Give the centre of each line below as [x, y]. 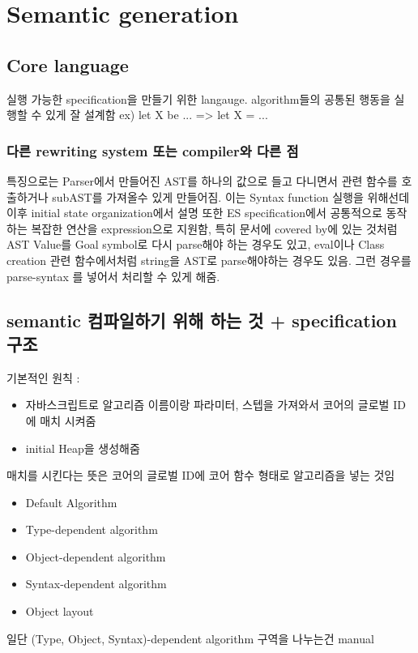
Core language [68, 64]
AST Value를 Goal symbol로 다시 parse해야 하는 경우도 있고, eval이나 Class [196, 244]
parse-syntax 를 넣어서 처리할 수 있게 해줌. [113, 276]
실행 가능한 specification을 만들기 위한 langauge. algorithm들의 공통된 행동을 [198, 98]
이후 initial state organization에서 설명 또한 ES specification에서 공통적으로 [194, 213]
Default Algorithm [71, 502]
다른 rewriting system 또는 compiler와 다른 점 [153, 150]
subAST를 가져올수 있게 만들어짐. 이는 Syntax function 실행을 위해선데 [231, 196]
